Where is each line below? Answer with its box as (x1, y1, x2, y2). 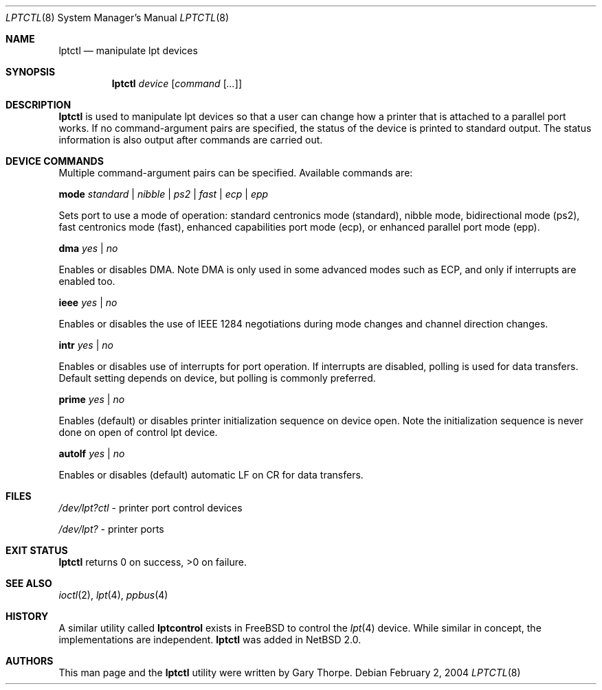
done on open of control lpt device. (58, 426, 218, 438)
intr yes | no (58, 339, 113, 351)
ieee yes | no (58, 297, 118, 308)
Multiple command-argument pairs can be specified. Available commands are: (58, 167, 413, 179)
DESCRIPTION (5, 99, 71, 111)
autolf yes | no (58, 448, 125, 459)
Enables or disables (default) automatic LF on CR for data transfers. (58, 469, 364, 481)
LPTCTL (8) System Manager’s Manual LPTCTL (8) (5, 12, 230, 23)
